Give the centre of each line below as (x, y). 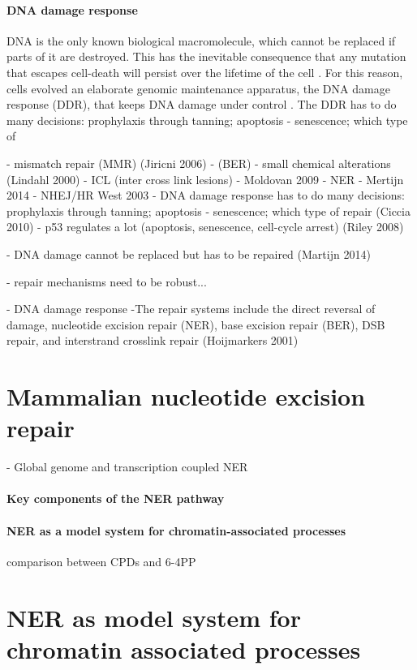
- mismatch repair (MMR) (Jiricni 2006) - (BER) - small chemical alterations (199, 163)
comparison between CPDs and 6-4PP (101, 561)
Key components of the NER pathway (116, 498)
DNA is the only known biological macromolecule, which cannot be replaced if (201, 40)
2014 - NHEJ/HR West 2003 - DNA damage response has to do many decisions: (206, 195)
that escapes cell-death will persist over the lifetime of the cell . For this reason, (205, 72)
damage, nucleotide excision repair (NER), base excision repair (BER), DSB (196, 324)
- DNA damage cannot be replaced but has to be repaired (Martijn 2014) (189, 253)
